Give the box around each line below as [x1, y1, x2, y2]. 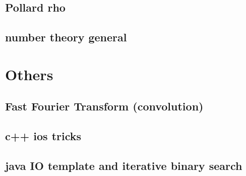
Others [5, 64, 53, 84]
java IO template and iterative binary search [5, 157, 242, 173]
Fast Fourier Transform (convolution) [5, 98, 204, 114]
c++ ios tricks [5, 128, 82, 144]
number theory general [5, 29, 127, 45]
